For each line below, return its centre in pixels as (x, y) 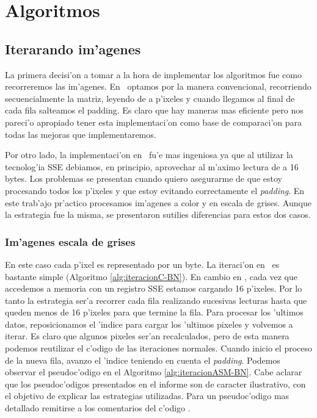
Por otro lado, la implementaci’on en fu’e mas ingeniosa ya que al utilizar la (149, 155)
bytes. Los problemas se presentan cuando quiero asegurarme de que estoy (144, 178)
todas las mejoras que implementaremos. (81, 134)
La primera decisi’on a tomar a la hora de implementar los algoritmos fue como (153, 74)
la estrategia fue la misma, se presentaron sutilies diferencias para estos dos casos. (158, 214)
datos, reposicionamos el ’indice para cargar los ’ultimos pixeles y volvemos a (149, 324)
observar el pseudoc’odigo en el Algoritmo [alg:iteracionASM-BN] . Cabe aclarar (154, 372)
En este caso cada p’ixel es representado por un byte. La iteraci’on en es (142, 264)
